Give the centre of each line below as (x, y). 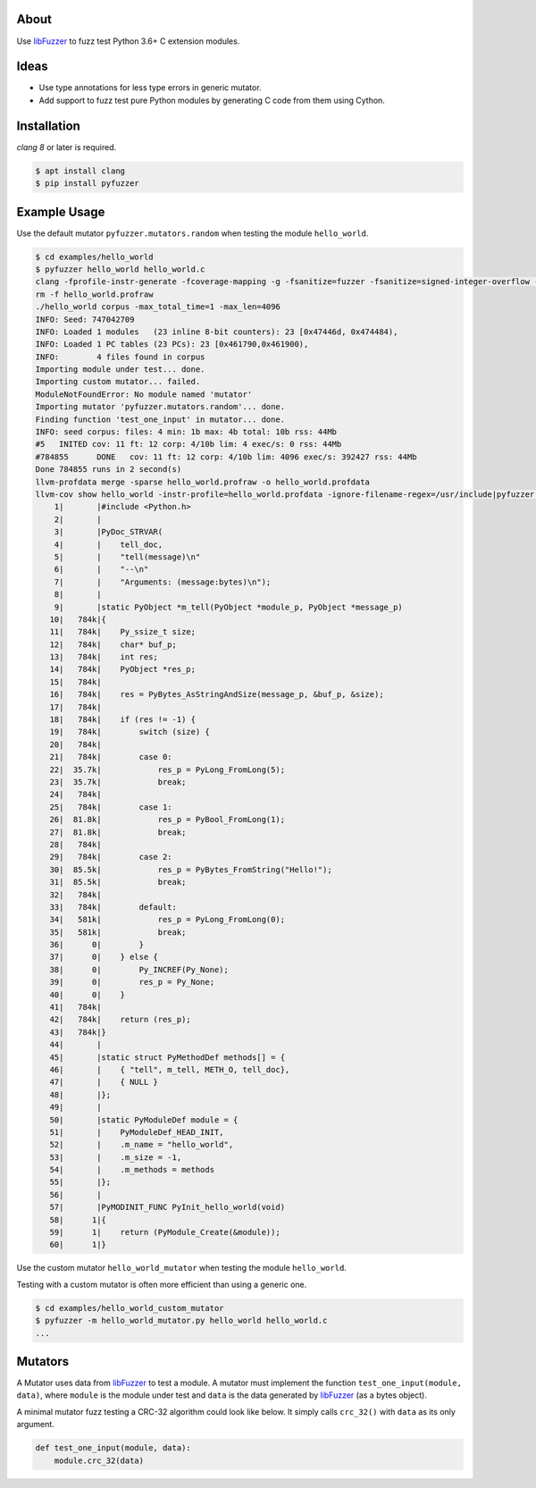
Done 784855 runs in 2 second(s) (109, 470)
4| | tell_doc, (109, 544)
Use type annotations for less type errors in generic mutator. (151, 88)
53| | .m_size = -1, (116, 1157)
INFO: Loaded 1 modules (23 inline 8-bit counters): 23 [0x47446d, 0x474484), (217, 332)
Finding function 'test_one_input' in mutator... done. (160, 419)
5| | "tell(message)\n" (127, 557)
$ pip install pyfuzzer (88, 184)
